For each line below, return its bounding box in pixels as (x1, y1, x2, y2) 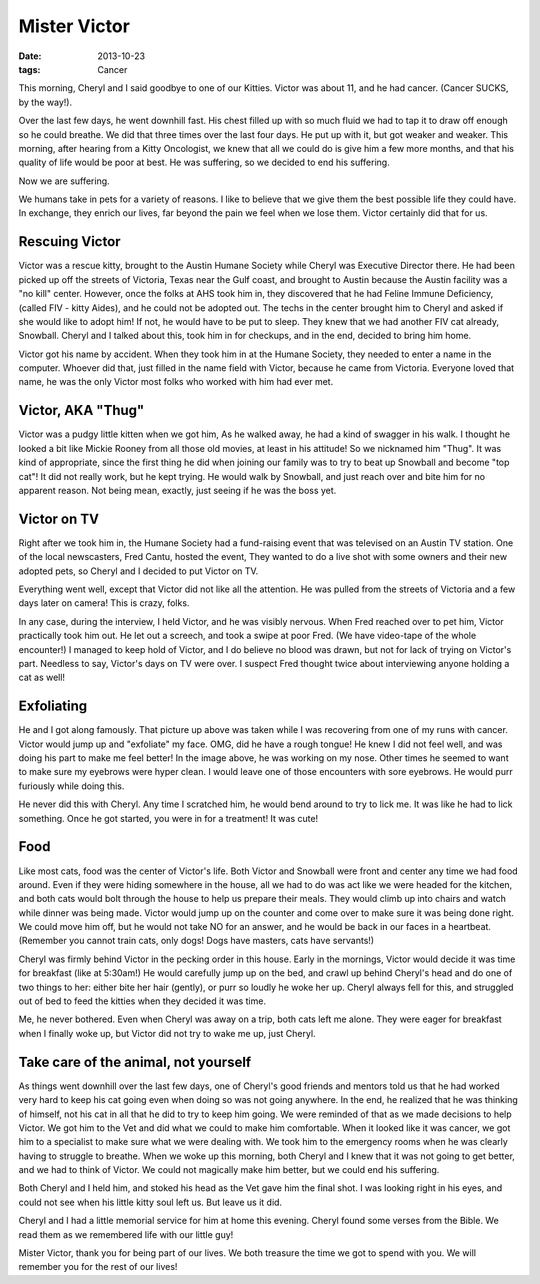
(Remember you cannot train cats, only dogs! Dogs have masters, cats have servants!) (18, 935, 375, 947)
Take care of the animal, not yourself (18, 1053, 252, 1070)
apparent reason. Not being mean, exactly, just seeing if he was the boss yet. (18, 484, 337, 496)
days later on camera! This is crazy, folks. (18, 597, 190, 609)
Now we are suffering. (18, 175, 110, 187)
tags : (18, 63, 41, 75)
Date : (18, 50, 42, 62)
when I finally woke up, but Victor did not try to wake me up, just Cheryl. (18, 1027, 316, 1039)
